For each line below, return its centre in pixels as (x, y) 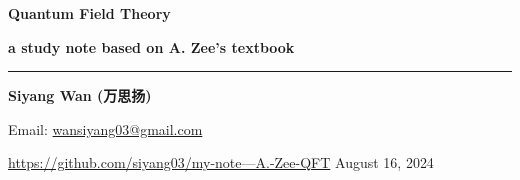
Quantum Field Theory (89, 13)
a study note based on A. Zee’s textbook (151, 46)
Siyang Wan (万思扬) (80, 95)
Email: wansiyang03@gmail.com (105, 128)
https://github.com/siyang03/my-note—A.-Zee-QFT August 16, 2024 (221, 162)
